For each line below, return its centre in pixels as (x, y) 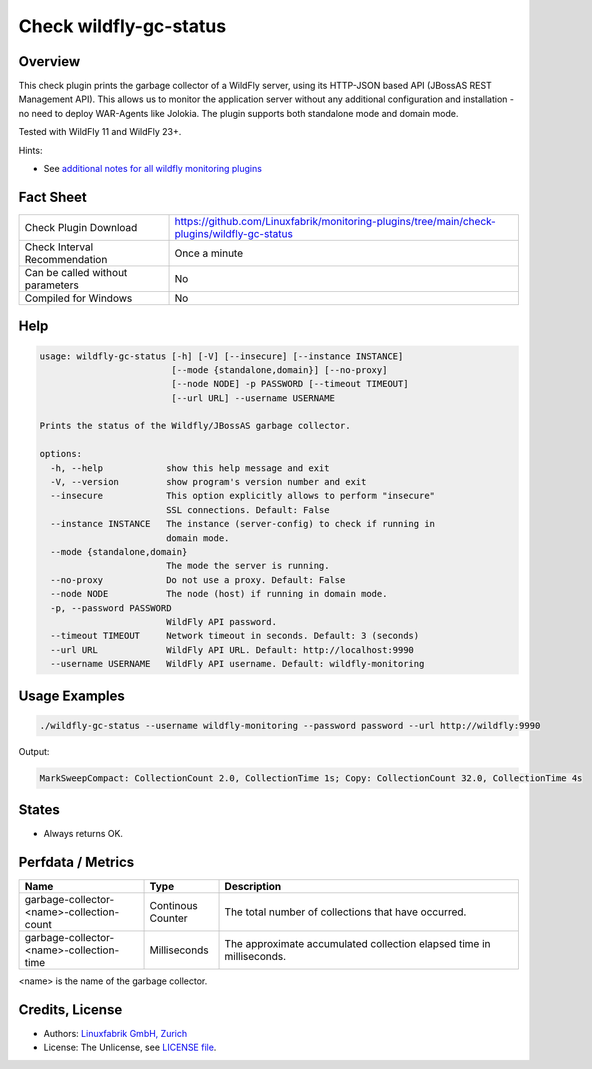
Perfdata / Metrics (76, 862)
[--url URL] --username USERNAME (253, 398)
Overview (49, 61)
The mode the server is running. (247, 566)
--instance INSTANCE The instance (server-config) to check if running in (242, 524)
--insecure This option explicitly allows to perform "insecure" (242, 496)
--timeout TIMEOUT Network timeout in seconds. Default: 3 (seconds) (235, 636)
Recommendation (66, 259)
